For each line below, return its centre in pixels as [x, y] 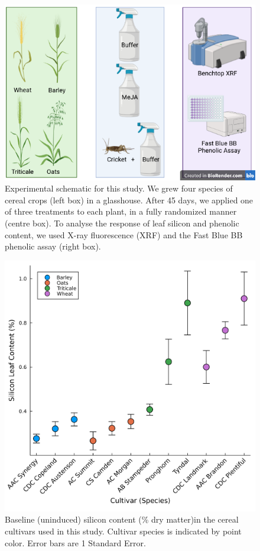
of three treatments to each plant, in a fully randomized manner [121, 211]
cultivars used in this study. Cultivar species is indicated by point [123, 531]
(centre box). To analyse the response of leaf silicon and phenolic [122, 223]
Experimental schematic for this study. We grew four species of [119, 188]
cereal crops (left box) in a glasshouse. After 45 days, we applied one [129, 200]
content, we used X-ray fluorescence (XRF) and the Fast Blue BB [124, 234]
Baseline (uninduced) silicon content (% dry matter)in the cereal [122, 519]
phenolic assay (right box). [53, 246]
